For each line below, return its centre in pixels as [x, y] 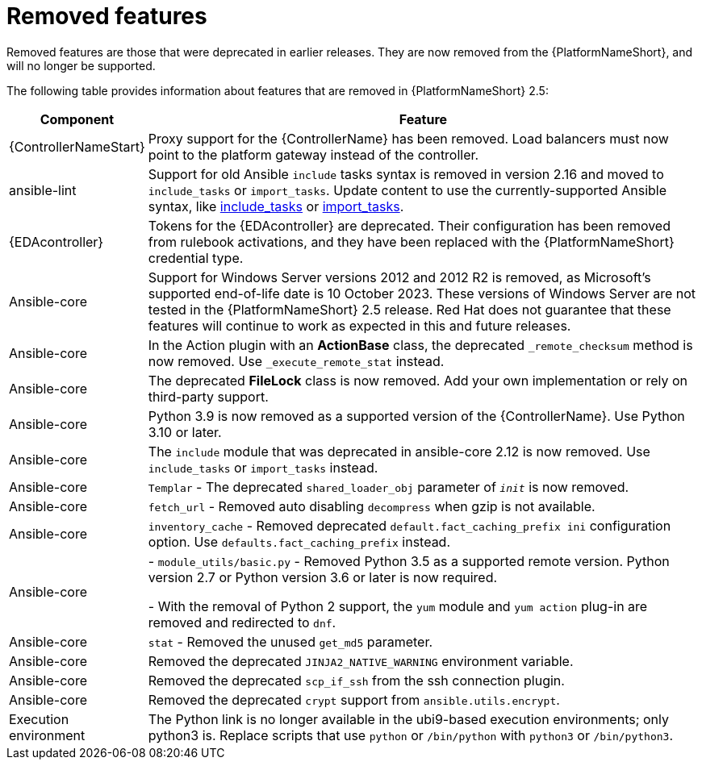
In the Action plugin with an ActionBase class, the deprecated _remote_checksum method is [420, 345]
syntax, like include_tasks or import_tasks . [276, 206]
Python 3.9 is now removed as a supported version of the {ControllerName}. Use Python [416, 416]
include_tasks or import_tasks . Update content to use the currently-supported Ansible [407, 190]
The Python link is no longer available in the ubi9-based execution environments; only [408, 719]
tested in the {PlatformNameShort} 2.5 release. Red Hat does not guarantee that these [409, 309]
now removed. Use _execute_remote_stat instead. [296, 361]
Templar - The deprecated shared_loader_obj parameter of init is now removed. [389, 487]
